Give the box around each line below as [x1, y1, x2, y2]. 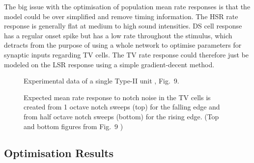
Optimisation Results [4, 145, 114, 160]
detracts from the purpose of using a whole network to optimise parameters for [4, 40, 242, 50]
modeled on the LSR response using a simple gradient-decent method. [4, 59, 215, 69]
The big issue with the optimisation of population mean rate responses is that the [4, 1, 251, 11]
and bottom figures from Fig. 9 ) [24, 121, 123, 131]
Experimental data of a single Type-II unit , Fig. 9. [24, 76, 179, 86]
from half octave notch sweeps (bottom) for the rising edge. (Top [24, 111, 219, 121]
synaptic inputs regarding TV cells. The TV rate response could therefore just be [4, 49, 249, 59]
